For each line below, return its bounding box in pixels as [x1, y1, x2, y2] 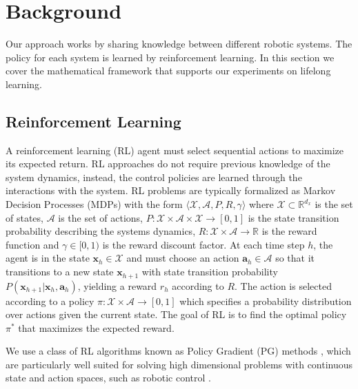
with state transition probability [141, 264, 278, 279]
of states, [6, 210, 43, 224]
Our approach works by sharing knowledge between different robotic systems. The [6, 36, 352, 51]
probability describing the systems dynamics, [6, 224, 196, 238]
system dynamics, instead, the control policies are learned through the [6, 169, 302, 184]
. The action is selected [235, 278, 332, 293]
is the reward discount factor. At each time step [102, 237, 305, 251]
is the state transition [248, 210, 339, 224]
